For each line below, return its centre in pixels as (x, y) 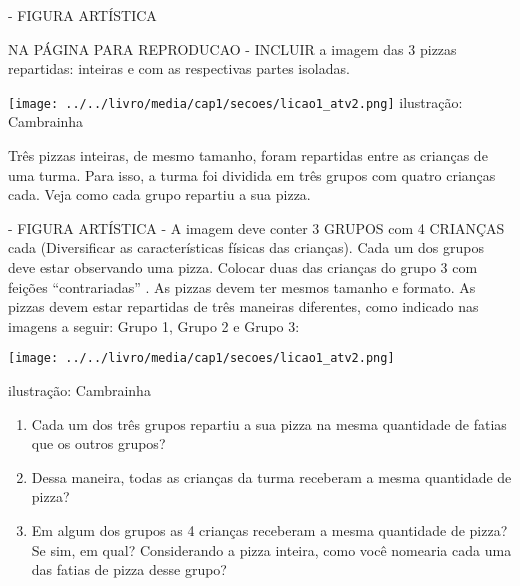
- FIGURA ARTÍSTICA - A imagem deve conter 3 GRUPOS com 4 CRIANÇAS (256, 227)
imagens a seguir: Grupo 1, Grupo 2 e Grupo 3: (154, 325)
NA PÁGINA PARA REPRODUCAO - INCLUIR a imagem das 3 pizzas (232, 48)
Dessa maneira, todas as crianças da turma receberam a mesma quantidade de (271, 476)
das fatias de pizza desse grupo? (129, 569)
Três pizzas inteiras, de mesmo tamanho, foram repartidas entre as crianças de (248, 155)
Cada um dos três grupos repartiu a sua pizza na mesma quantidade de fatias (269, 423)
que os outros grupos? (98, 443)
